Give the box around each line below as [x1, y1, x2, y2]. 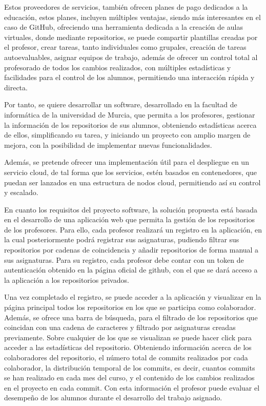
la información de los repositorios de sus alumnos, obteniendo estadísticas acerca [4, 119, 257, 130]
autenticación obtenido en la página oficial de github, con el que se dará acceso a [4, 264, 258, 275]
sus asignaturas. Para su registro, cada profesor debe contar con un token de [4, 254, 244, 265]
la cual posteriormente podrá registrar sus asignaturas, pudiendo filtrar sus [4, 234, 239, 245]
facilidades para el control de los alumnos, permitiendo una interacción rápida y [4, 72, 255, 83]
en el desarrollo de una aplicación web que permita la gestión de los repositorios [4, 214, 255, 225]
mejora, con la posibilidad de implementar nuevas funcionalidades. [4, 139, 212, 150]
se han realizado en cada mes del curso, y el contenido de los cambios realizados [4, 372, 255, 383]
